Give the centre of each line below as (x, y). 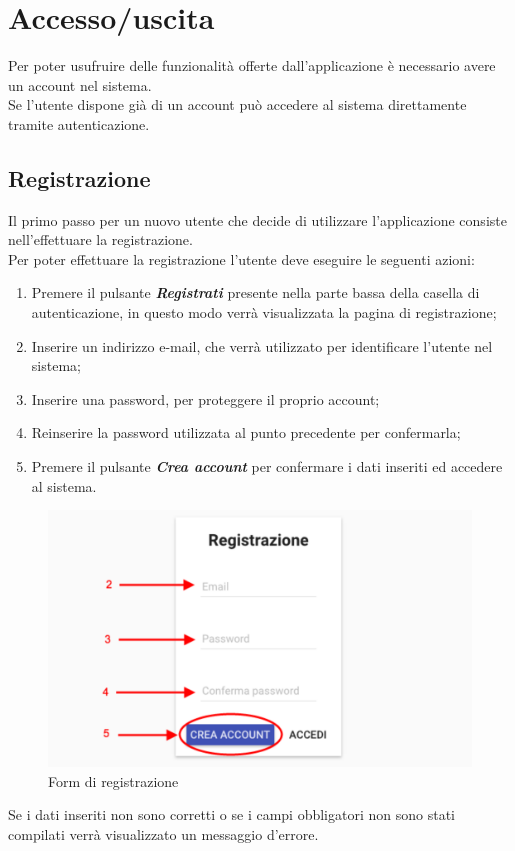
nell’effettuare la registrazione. (100, 239)
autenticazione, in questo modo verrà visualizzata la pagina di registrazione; (264, 312)
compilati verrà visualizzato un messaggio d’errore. (163, 833)
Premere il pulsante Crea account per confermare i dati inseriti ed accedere (267, 466)
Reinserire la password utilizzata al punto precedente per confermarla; (246, 432)
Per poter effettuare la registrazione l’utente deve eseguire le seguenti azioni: (241, 258)
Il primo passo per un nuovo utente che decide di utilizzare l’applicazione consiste (257, 219)
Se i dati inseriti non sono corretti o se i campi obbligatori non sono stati (231, 814)
